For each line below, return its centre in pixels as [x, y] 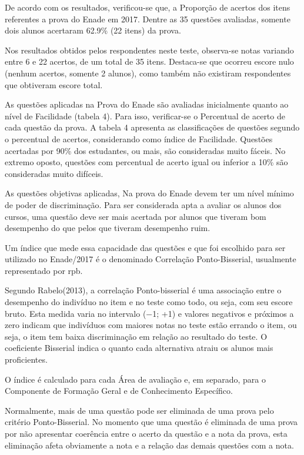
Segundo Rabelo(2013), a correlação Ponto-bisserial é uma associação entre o [143, 290]
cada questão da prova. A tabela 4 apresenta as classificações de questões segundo [152, 127]
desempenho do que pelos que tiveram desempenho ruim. [108, 228]
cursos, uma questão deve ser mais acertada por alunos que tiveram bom [136, 216]
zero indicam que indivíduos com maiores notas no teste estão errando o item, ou [151, 325]
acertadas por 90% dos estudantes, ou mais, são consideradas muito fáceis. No [145, 150]
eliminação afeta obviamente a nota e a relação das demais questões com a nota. [149, 445]
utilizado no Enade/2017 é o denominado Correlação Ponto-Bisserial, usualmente [151, 259]
